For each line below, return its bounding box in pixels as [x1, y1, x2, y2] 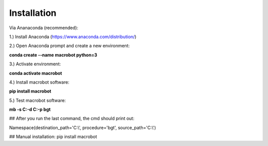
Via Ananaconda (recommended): [9, 25, 78, 31]
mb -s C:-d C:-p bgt [9, 106, 51, 112]
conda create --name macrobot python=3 [9, 52, 97, 58]
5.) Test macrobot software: [9, 97, 66, 103]
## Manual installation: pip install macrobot [9, 134, 97, 140]
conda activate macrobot [9, 70, 62, 76]
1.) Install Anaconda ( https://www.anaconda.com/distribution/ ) [9, 34, 136, 40]
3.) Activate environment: [9, 61, 61, 67]
